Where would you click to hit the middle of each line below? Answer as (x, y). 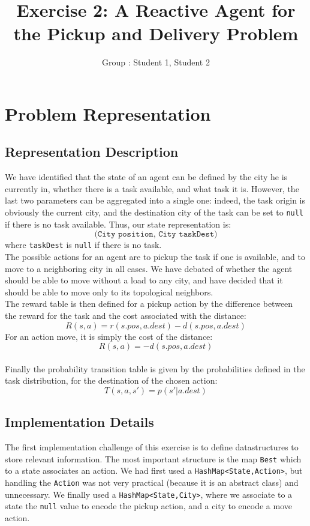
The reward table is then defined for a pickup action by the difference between (149, 304)
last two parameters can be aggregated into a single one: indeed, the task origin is (155, 200)
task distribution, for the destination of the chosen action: (111, 380)
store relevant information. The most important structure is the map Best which (153, 458)
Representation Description (92, 152)
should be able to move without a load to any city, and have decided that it (144, 280)
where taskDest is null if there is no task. (83, 245)
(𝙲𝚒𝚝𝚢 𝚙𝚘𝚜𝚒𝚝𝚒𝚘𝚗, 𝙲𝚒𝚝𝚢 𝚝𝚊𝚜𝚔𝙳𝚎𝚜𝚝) (156, 234)
